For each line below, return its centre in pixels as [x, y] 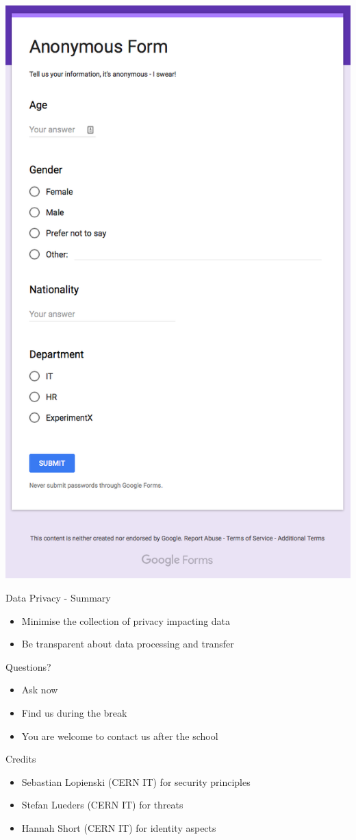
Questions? [28, 666]
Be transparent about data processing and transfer [128, 644]
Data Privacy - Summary [58, 598]
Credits [21, 759]
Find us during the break [74, 713]
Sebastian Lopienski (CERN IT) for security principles [136, 781]
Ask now [40, 690]
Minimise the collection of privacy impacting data [126, 620]
